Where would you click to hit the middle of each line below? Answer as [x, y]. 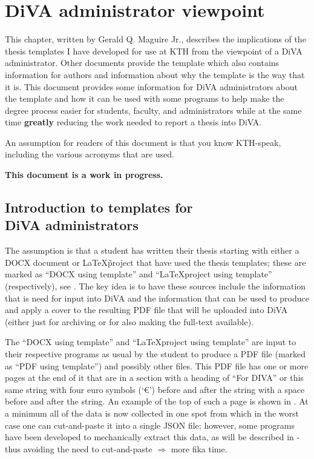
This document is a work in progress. [84, 175]
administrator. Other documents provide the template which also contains [142, 63]
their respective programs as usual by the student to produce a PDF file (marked [155, 354]
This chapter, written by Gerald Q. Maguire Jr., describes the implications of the [155, 39]
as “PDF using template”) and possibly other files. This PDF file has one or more [157, 365]
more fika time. [199, 448]
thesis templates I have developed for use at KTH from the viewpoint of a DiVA [154, 51]
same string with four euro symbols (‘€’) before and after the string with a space [155, 389]
